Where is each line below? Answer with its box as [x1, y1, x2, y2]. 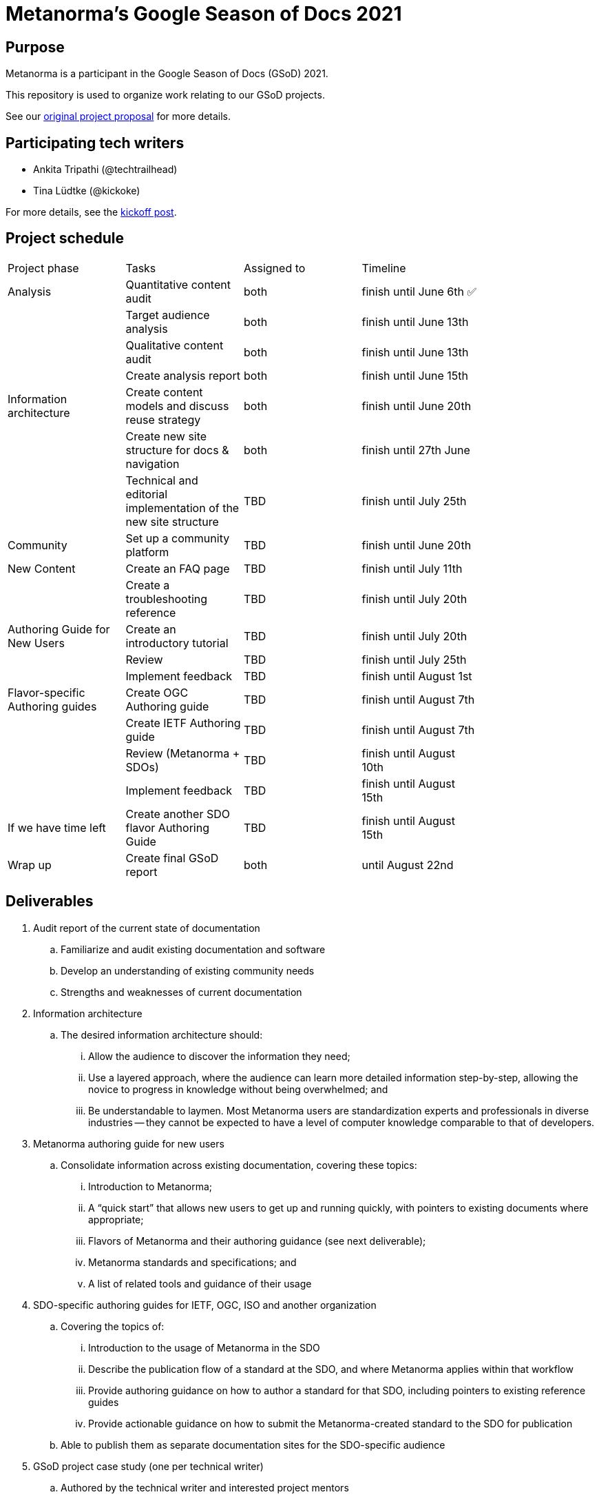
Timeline [361, 261, 406, 275]
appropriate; [88, 1213, 144, 1225]
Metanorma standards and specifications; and [88, 1256, 297, 1268]
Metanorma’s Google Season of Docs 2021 [6, 2, 402, 26]
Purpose [6, 38, 65, 56]
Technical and [125, 473, 198, 487]
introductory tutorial [125, 635, 229, 650]
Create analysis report [125, 368, 240, 383]
